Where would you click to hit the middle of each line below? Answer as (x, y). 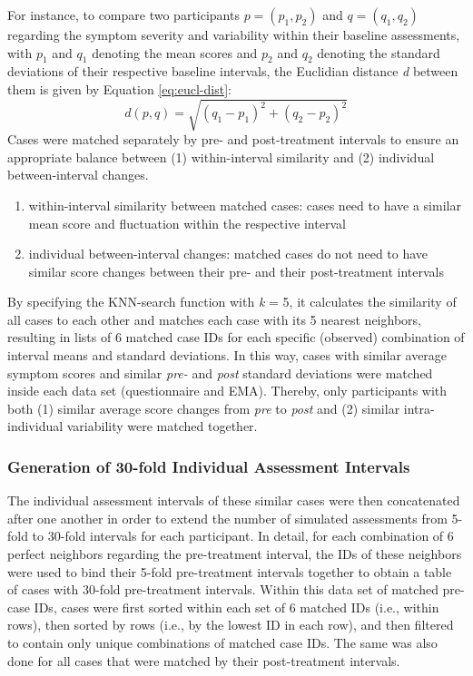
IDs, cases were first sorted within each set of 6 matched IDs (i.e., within (236, 607)
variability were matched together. (162, 426)
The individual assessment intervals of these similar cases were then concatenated (234, 500)
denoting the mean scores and (175, 52)
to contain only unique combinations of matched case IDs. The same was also (222, 642)
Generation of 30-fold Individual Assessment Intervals (209, 466)
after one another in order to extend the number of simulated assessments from (227, 518)
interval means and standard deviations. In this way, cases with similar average (227, 355)
